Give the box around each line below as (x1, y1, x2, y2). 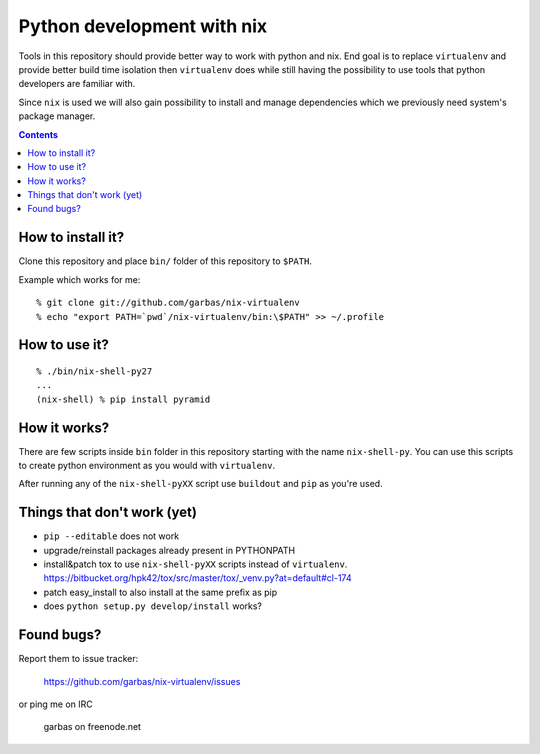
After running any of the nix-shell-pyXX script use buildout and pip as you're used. (18, 478, 384, 490)
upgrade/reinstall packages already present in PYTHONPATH (43, 544, 295, 556)
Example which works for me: (18, 273, 141, 285)
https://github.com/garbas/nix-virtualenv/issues (43, 675, 241, 687)
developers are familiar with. (18, 78, 136, 90)
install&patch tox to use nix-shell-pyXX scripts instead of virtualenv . (43, 558, 348, 570)
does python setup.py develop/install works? (43, 600, 263, 612)
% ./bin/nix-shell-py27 (36, 365, 153, 377)
